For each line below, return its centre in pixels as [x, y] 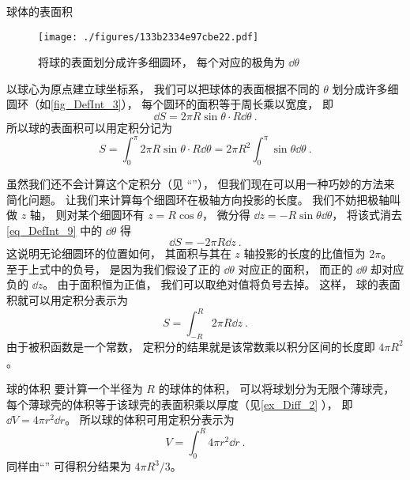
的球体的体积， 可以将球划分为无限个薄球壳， [276, 389]
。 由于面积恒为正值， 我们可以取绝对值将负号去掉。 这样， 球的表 [216, 284]
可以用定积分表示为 [78, 300]
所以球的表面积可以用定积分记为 [89, 128]
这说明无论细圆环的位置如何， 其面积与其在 [119, 253]
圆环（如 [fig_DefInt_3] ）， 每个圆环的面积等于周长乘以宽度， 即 [170, 104]
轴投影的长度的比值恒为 [305, 253]
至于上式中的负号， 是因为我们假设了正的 [113, 268]
